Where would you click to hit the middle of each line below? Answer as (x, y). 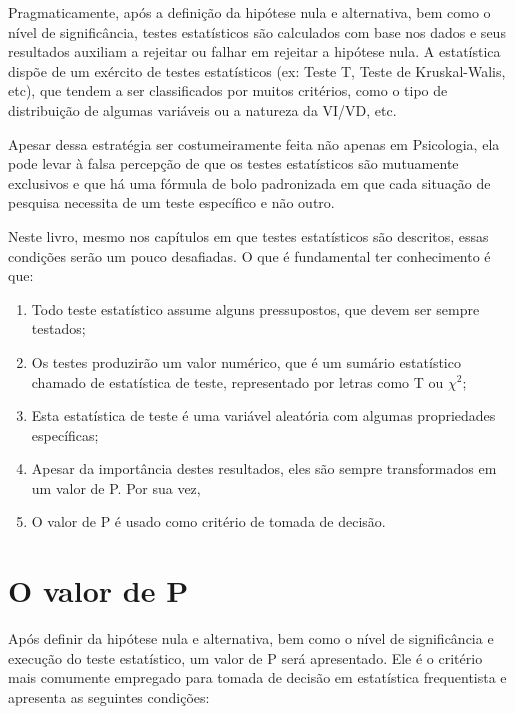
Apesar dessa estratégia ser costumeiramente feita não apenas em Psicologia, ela (254, 143)
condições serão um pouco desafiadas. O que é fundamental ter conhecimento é (249, 255)
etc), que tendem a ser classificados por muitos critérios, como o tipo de (228, 90)
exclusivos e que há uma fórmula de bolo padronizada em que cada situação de (249, 182)
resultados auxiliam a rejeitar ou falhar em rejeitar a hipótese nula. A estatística (254, 51)
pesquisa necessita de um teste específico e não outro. (171, 202)
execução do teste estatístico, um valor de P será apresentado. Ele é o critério (245, 657)
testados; (58, 328)
